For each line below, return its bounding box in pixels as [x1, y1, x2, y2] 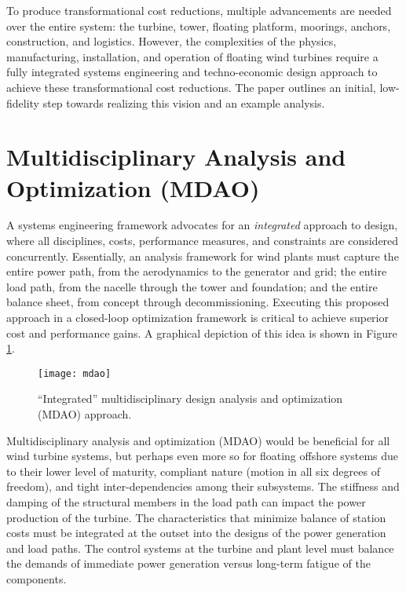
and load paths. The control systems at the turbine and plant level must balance [6, 539, 394, 556]
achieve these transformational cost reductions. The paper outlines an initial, [6, 79, 376, 95]
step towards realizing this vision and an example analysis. [42, 94, 325, 111]
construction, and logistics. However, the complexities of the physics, [6, 33, 337, 49]
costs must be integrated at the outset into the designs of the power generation [6, 524, 386, 541]
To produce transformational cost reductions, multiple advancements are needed [6, 2, 392, 18]
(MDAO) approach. [38, 406, 132, 422]
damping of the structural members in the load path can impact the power [6, 494, 366, 510]
